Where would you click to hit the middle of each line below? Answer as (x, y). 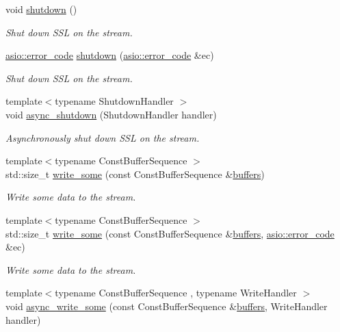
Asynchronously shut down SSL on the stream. (103, 137)
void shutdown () (41, 9)
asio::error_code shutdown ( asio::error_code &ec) (110, 55)
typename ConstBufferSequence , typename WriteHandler (176, 293)
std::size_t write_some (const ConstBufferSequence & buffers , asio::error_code (170, 233)
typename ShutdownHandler (114, 101)
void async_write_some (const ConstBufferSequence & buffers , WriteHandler (167, 306)
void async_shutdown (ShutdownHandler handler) (111, 114)
